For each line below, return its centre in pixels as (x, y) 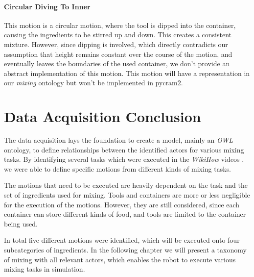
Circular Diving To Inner (47, 6)
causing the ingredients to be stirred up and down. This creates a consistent (118, 35)
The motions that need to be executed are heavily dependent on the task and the (126, 185)
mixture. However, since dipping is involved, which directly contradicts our (116, 44)
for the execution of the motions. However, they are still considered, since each (122, 204)
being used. (21, 223)
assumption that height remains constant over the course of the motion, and (118, 54)
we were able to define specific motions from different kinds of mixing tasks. (118, 168)
